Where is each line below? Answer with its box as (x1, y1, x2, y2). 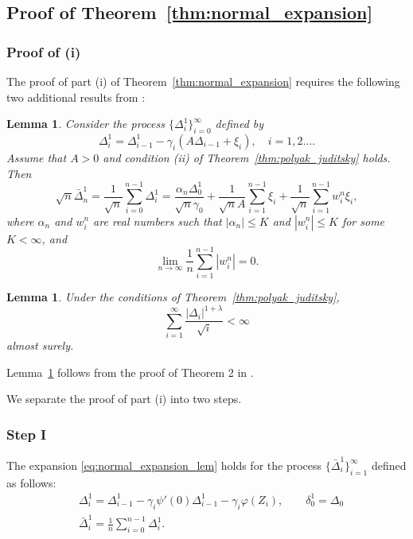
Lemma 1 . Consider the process (6, 115, 165, 132)
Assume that (6, 149, 67, 165)
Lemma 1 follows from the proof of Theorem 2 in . (6, 363, 254, 380)
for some (341, 212, 385, 229)
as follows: (6, 474, 56, 491)
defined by (215, 115, 264, 132)
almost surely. (6, 337, 74, 354)
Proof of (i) (6, 41, 81, 61)
